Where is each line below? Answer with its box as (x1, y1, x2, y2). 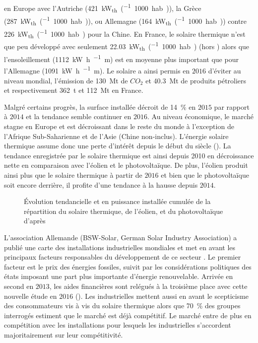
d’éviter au (208, 66, 241, 76)
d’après (24, 215, 46, 226)
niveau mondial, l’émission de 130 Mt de (4, 75, 128, 85)
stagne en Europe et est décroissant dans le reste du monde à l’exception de (4, 121, 234, 131)
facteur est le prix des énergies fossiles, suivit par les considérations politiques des (4, 261, 252, 272)
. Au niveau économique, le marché (147, 111, 254, 122)
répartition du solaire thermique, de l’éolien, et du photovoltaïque (24, 206, 223, 216)
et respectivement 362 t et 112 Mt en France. (4, 85, 143, 95)
